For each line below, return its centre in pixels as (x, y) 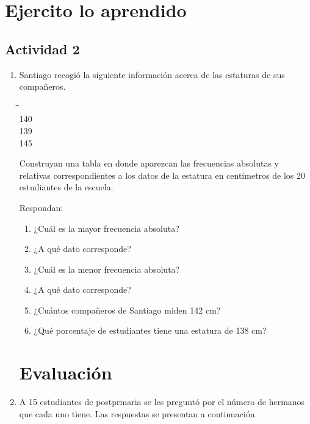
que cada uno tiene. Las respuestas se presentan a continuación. (138, 413)
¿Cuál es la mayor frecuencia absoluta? (106, 228)
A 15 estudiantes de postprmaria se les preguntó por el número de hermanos (162, 402)
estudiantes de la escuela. (66, 187)
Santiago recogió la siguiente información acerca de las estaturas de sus (152, 74)
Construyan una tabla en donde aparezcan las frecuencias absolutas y (149, 163)
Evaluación (66, 372)
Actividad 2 (42, 49)
